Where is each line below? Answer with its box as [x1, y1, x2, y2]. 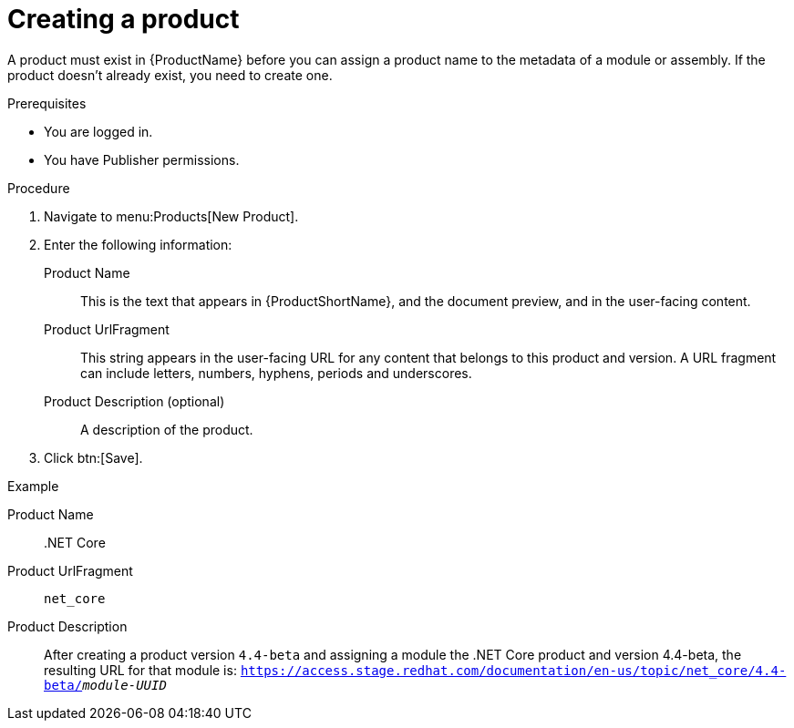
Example [7, 477, 59, 494]
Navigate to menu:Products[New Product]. [44, 208, 299, 224]
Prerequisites [7, 95, 87, 111]
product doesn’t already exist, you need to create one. [7, 67, 333, 83]
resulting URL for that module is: [44, 661, 237, 678]
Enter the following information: [44, 236, 232, 252]
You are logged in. [44, 123, 153, 139]
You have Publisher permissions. [44, 151, 240, 168]
